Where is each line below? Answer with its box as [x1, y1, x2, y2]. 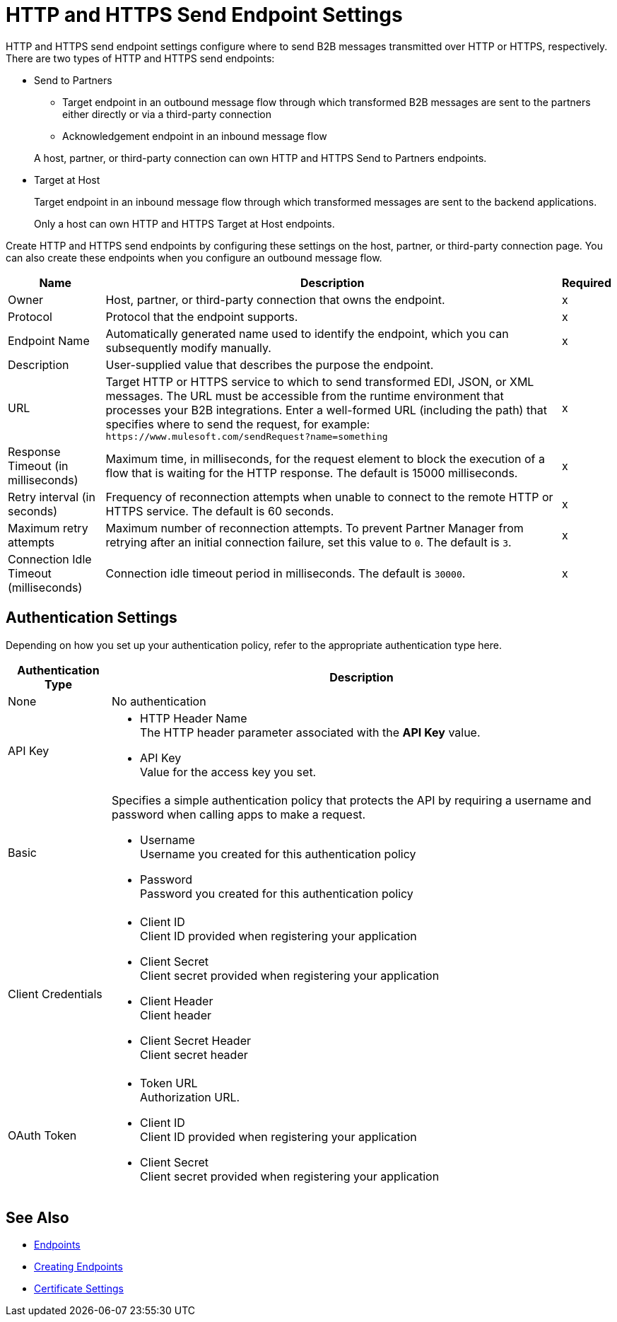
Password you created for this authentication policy [139, 886, 413, 901]
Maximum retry [8, 520, 88, 535]
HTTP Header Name [139, 710, 247, 725]
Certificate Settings [34, 1282, 124, 1295]
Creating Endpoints [34, 1260, 123, 1273]
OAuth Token [8, 1128, 77, 1142]
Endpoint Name [8, 333, 90, 348]
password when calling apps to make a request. [111, 807, 366, 821]
